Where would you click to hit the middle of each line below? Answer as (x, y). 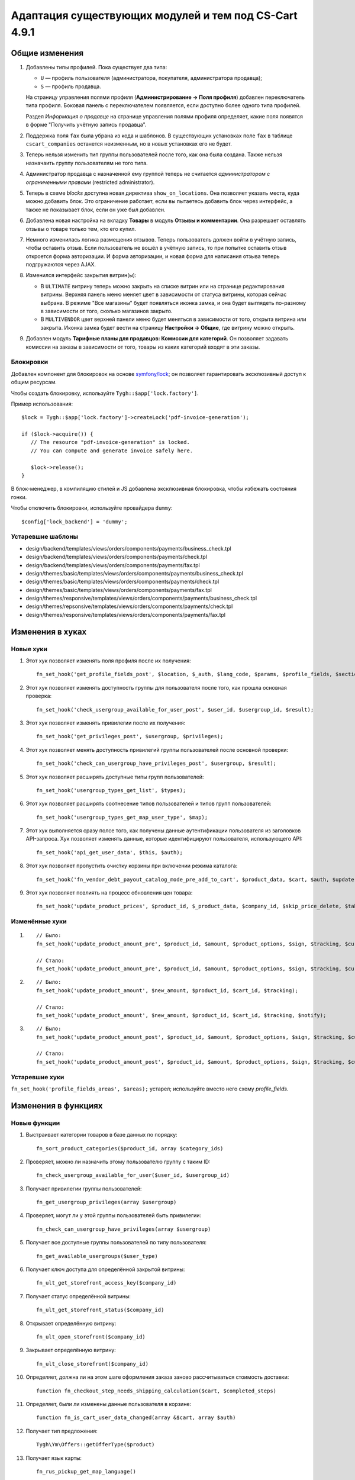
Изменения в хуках (49, 631)
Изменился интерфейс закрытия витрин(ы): (81, 275)
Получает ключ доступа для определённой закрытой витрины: (105, 1269)
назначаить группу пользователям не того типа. (87, 163)
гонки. (19, 497)
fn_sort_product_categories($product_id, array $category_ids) (130, 1148)
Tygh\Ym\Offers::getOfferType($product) (96, 1445)
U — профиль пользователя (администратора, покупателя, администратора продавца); (151, 78)
